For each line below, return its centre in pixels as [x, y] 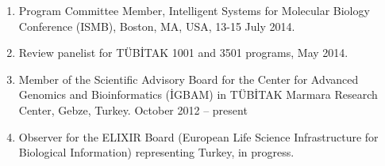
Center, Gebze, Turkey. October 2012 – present [133, 109]
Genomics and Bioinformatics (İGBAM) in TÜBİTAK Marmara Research [198, 94]
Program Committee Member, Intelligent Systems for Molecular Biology [194, 10]
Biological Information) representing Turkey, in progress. [156, 152]
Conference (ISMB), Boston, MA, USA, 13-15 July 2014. [157, 26]
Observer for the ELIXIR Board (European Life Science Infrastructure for [198, 136]
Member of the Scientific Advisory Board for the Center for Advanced [189, 79]
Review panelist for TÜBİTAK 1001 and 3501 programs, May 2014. [183, 53]
